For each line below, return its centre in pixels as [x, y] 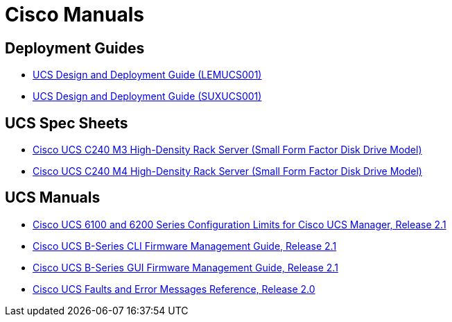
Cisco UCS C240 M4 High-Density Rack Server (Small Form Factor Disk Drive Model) [227, 171]
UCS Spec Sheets [67, 123]
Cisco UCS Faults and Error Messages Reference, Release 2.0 [174, 289]
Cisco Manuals [75, 15]
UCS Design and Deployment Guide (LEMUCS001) [147, 75]
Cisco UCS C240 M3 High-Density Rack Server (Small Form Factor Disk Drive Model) [227, 150]
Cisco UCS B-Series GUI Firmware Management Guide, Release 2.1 [185, 267]
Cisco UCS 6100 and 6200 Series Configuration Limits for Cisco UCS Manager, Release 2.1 [240, 224]
